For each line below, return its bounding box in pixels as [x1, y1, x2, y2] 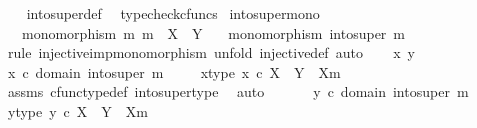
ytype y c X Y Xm [7, 100, 148, 121]
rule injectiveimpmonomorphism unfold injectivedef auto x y [7, 42, 415, 63]
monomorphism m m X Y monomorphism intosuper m [21, 22, 406, 43]
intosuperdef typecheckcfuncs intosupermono [26, 3, 320, 23]
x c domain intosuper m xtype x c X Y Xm [7, 61, 341, 82]
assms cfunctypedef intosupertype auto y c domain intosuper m [7, 81, 469, 102]
